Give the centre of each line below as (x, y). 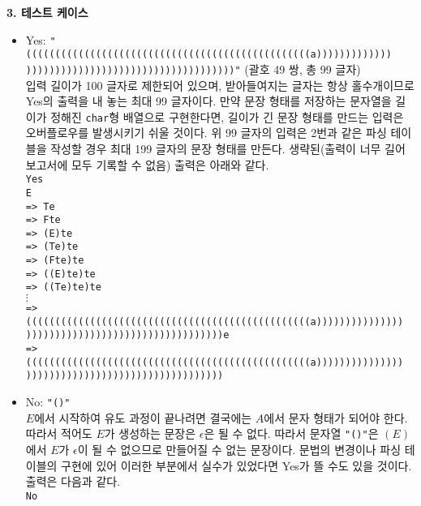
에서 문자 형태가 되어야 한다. (336, 417)
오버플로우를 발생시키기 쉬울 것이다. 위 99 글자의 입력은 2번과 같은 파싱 (206, 133)
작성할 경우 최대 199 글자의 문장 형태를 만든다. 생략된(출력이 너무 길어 (228, 148)
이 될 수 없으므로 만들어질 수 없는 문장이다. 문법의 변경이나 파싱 (239, 449)
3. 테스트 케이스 (47, 12)
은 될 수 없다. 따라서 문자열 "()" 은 (291, 433)
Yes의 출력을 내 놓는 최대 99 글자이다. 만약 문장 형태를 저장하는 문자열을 (208, 101)
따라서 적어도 (59, 433)
